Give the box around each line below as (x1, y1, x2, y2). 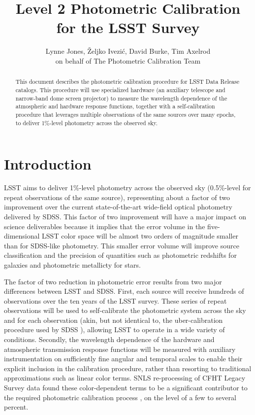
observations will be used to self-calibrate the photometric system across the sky (4, 305, 246, 315)
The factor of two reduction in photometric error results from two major (4, 276, 222, 286)
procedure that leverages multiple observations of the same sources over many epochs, (15, 110, 236, 118)
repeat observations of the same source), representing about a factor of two (4, 192, 230, 202)
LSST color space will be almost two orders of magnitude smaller (42, 231, 238, 241)
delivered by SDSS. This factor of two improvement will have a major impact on (4, 211, 246, 221)
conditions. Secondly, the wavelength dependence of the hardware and (4, 334, 215, 345)
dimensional (4, 231, 40, 241)
